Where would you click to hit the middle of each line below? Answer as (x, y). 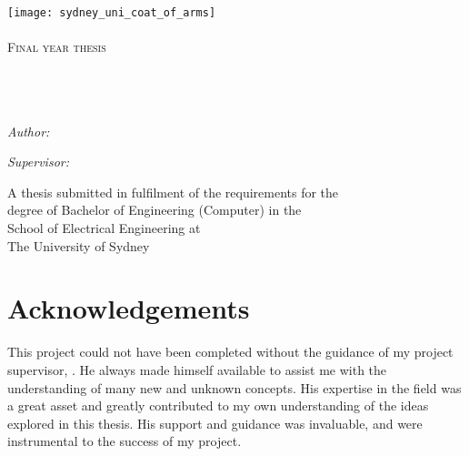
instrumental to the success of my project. (125, 441)
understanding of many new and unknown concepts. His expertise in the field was (234, 387)
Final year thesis (57, 47)
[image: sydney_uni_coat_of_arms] (112, 13)
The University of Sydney (79, 245)
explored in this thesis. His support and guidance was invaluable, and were (215, 423)
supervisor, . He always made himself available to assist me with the (197, 369)
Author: (29, 131)
